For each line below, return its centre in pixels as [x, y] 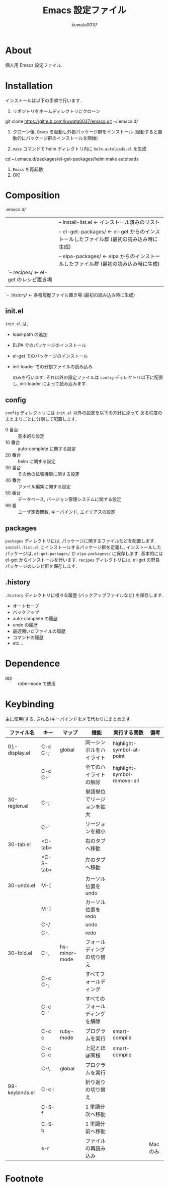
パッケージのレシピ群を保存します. [41, 566]
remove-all [126, 780]
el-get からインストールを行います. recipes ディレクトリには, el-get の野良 [82, 560]
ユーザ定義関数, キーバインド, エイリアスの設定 [67, 512]
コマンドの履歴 [28, 637]
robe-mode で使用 [37, 683]
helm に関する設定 [37, 461]
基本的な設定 [31, 436]
